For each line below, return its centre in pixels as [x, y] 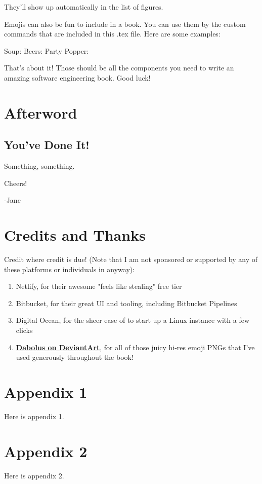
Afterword [41, 112]
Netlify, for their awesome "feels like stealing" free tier [99, 286]
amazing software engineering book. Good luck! [77, 77]
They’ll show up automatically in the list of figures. [84, 7]
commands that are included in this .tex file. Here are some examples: [112, 34]
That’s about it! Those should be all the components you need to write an [119, 68]
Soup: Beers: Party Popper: [47, 50]
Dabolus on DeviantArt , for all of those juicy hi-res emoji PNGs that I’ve [135, 347]
